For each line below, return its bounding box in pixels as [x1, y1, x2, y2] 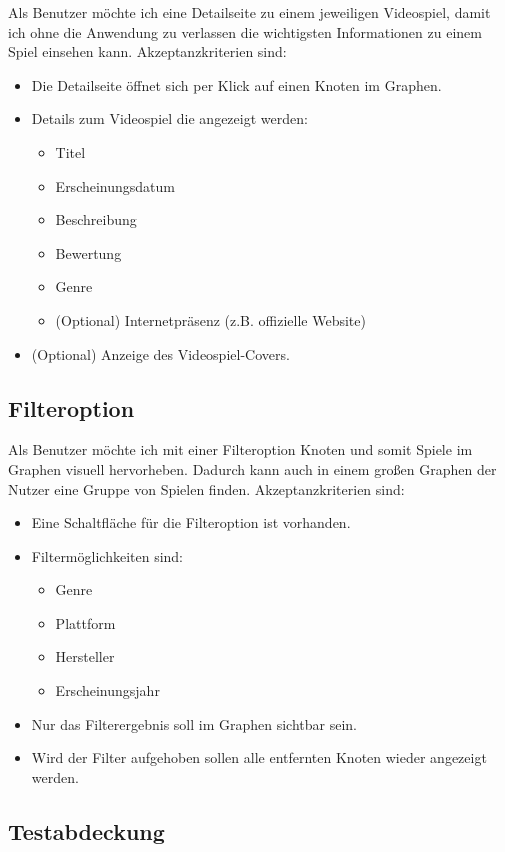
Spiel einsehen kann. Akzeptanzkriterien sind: [8, 41, 287, 62]
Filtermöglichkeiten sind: [31, 545, 184, 566]
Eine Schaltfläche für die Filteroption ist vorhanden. [31, 512, 351, 533]
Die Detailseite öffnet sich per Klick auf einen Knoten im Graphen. [31, 74, 442, 95]
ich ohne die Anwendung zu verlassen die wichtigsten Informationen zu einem [8, 21, 482, 42]
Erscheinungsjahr [55, 680, 160, 701]
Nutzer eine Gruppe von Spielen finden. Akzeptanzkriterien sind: [8, 478, 405, 499]
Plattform [55, 612, 116, 633]
